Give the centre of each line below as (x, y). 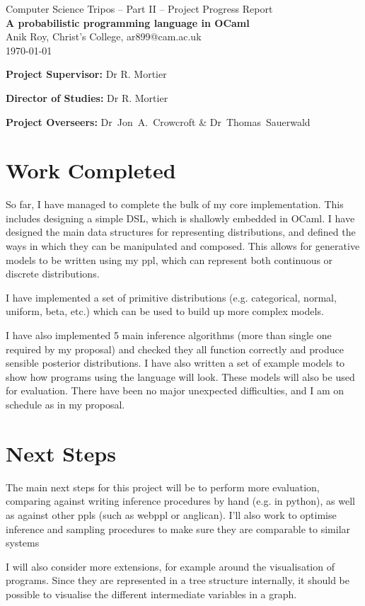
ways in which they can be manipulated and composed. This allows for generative (183, 246)
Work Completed (91, 170)
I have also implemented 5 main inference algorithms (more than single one (169, 335)
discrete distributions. (53, 274)
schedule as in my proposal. (65, 404)
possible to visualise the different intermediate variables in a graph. (151, 594)
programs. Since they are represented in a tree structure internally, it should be (178, 580)
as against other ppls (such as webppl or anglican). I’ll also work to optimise (171, 514)
